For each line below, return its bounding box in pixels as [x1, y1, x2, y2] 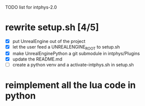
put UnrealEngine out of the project [12, 38, 86, 44]
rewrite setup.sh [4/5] [5, 22, 99, 33]
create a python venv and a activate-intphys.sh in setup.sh [12, 61, 134, 67]
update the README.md [12, 56, 63, 62]
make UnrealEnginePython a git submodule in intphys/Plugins [12, 50, 140, 56]
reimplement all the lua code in [5, 79, 136, 91]
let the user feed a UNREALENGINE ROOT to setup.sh [12, 44, 120, 51]
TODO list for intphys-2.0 [5, 4, 57, 10]
